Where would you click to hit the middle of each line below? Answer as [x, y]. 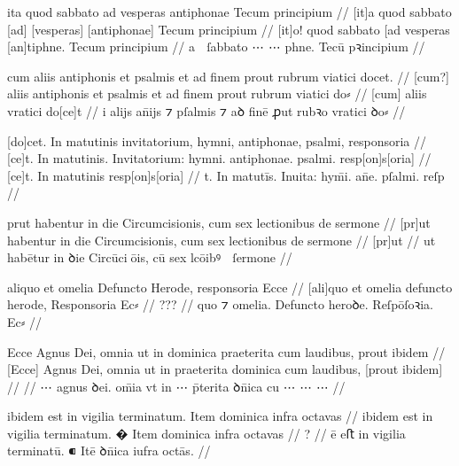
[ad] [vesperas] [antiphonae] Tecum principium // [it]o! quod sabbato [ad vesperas [229, 29]
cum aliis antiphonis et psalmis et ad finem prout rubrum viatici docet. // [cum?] [228, 76]
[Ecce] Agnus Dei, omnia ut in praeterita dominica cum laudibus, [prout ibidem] [225, 369]
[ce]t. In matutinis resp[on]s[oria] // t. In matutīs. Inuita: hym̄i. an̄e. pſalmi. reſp [226, 175]
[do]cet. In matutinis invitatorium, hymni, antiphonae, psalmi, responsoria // [217, 140]
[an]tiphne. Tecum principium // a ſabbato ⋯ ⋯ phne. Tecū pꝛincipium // [216, 47]
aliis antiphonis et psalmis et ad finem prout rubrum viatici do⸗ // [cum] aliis [217, 93]
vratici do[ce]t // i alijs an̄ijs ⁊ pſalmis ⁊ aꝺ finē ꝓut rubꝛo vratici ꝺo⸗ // [206, 110]
